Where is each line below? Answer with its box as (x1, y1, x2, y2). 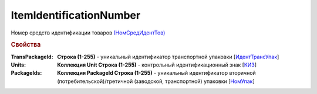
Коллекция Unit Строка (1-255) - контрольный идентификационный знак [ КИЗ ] (57, 61, 257, 68)
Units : (11, 61, 26, 68)
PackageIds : (11, 69, 42, 76)
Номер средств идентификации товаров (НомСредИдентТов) (11, 29, 166, 36)
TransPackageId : (11, 53, 53, 60)
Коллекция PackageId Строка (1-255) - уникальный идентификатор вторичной (57, 69, 257, 76)
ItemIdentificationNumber (11, 9, 141, 22)
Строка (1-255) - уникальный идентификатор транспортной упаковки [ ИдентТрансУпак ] (57, 53, 279, 60)
